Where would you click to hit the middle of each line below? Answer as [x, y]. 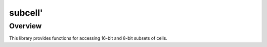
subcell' [26, 13]
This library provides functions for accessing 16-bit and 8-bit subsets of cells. [88, 38]
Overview [25, 26]
